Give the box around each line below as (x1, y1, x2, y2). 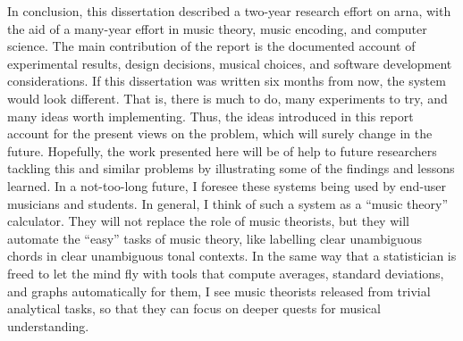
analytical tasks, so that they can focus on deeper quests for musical (7, 299, 381, 318)
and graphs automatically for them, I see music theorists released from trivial (7, 281, 431, 300)
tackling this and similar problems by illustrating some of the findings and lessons (7, 159, 455, 178)
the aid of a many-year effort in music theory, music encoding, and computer (7, 19, 427, 37)
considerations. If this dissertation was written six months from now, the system (7, 71, 446, 90)
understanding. (7, 316, 89, 335)
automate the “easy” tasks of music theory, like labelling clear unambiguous (7, 229, 423, 247)
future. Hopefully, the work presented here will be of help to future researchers (7, 141, 437, 160)
